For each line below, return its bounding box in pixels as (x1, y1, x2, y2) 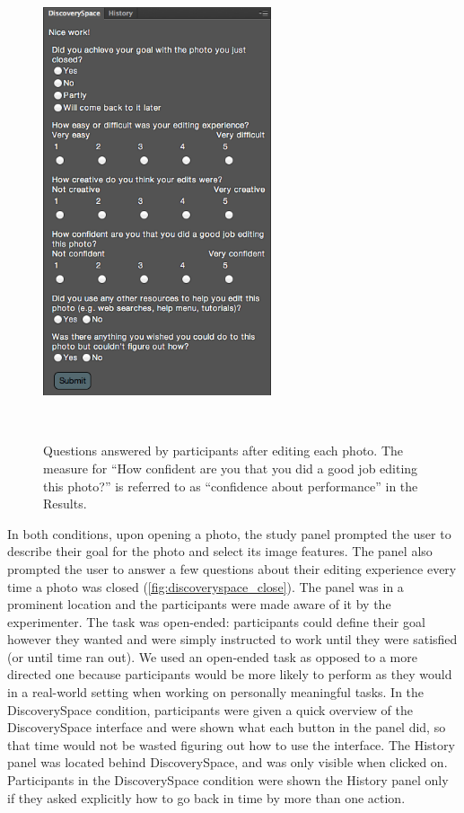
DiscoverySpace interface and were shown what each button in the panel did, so (7, 718, 446, 737)
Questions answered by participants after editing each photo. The (43, 441, 403, 460)
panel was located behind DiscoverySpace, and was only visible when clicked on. (7, 753, 448, 772)
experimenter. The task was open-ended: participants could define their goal (7, 612, 425, 631)
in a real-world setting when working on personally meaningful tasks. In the (7, 683, 425, 702)
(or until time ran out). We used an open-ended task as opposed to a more (7, 647, 417, 666)
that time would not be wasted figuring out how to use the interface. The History (7, 735, 455, 754)
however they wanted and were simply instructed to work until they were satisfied (7, 630, 458, 649)
